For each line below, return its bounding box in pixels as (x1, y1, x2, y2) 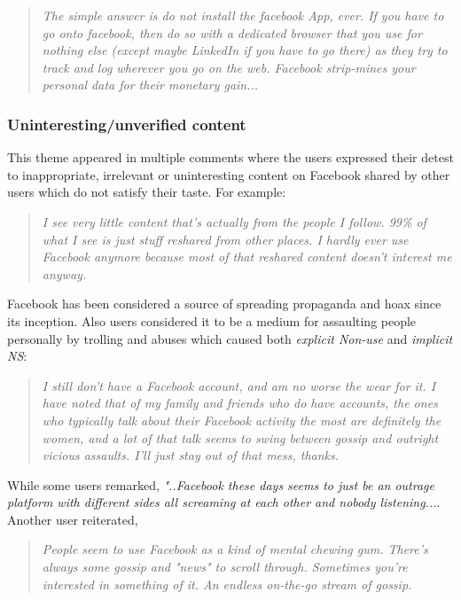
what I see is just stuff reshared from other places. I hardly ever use (42, 230, 409, 248)
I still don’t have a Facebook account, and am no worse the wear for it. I (42, 376, 436, 394)
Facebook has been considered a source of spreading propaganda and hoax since (7, 294, 441, 313)
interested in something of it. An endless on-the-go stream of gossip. (42, 574, 412, 593)
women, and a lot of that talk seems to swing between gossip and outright (42, 428, 439, 447)
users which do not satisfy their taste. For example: (7, 183, 286, 201)
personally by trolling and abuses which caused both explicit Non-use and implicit (7, 329, 453, 347)
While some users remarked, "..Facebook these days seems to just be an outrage (7, 475, 434, 494)
